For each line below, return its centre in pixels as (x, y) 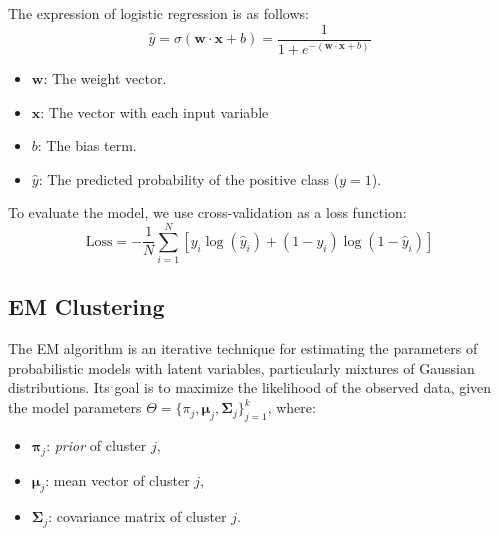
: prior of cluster (96, 444)
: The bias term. (87, 145)
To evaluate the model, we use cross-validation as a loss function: (207, 212)
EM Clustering (86, 306)
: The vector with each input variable (154, 111)
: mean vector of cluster (117, 479)
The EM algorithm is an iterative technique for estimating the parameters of (243, 348)
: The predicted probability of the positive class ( (189, 178)
